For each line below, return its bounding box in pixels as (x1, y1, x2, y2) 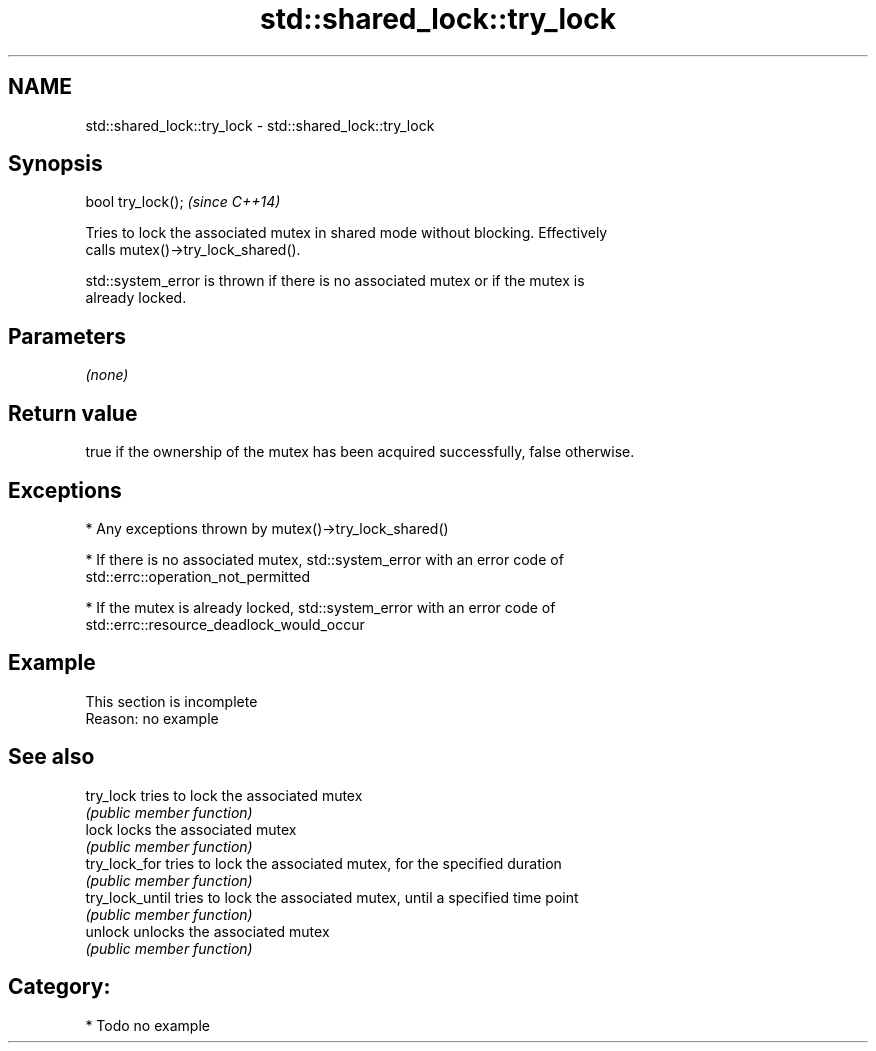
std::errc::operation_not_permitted (85, 567, 311, 585)
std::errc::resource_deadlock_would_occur (85, 615, 365, 633)
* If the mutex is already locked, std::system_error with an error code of (85, 598, 556, 616)
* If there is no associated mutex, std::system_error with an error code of (85, 550, 564, 568)
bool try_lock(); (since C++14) (85, 193, 281, 211)
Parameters (8, 323, 126, 349)
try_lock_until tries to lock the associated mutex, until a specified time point (85, 888, 579, 906)
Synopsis (8, 151, 103, 177)
